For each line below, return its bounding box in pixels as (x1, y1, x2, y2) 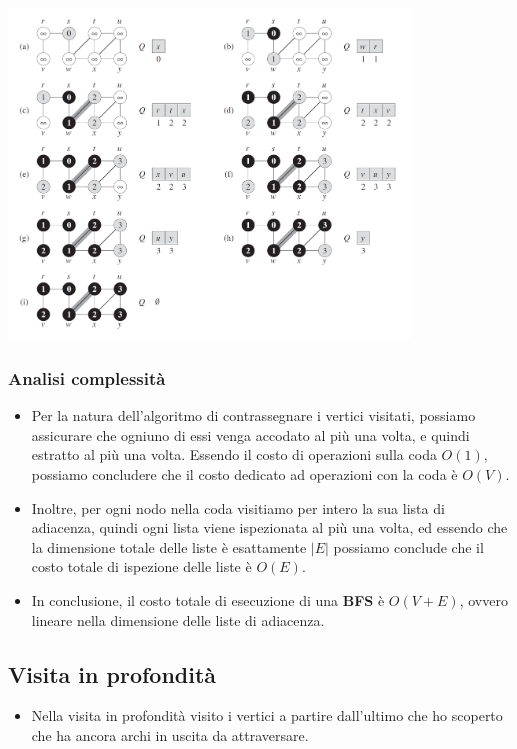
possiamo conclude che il (333, 536, 484, 557)
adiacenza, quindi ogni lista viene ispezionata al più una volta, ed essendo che (31, 517, 508, 538)
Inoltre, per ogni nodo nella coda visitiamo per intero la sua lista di (31, 497, 445, 518)
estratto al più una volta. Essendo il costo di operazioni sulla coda (31, 444, 437, 465)
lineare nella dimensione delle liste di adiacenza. (31, 609, 325, 630)
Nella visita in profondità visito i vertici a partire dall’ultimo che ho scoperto (31, 705, 503, 726)
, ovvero (459, 590, 508, 611)
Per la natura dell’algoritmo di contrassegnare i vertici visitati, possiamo (31, 405, 476, 426)
